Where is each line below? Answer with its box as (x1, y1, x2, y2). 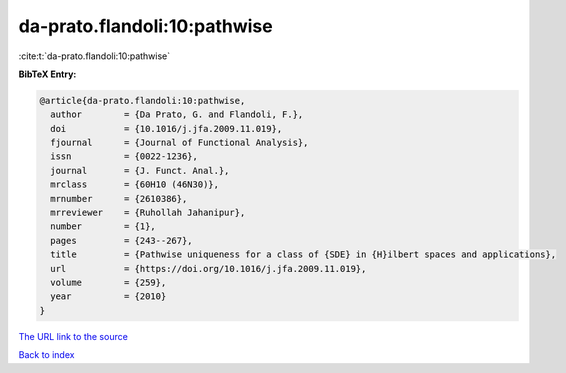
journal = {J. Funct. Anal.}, (50, 165, 230, 176)
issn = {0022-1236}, (50, 151, 199, 162)
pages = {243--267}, (50, 235, 194, 246)
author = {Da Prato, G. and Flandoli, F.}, (50, 109, 304, 120)
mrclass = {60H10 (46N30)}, (50, 179, 220, 190)
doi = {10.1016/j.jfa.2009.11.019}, (50, 123, 283, 134)
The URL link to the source (18, 330, 129, 342)
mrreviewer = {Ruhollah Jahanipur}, (50, 207, 246, 219)
